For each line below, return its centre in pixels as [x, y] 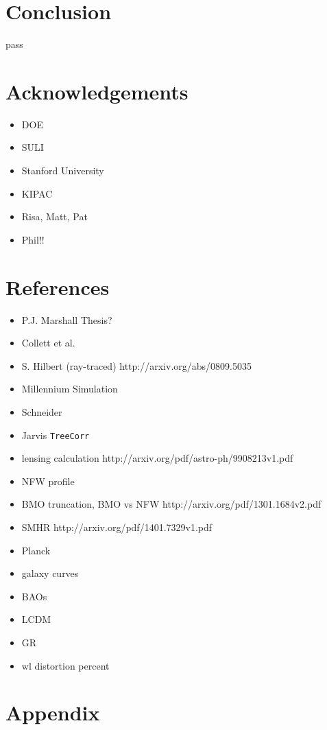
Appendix [53, 713]
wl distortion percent [65, 665]
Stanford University [63, 170]
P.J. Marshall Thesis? [67, 319]
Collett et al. [48, 343]
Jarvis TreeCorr [56, 435]
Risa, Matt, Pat [54, 216]
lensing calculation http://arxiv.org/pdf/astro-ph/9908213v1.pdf [157, 458]
